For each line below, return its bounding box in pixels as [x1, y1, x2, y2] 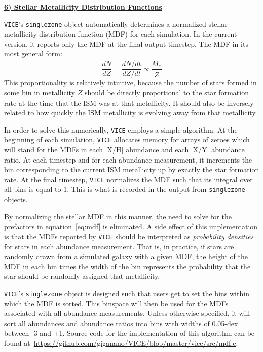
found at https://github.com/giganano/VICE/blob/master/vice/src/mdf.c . [4, 337, 238, 348]
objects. [4, 194, 28, 205]
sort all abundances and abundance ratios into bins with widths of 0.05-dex [4, 317, 238, 328]
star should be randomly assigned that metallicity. [4, 271, 160, 281]
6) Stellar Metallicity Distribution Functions [4, 2, 162, 12]
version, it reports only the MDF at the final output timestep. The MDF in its [4, 38, 248, 49]
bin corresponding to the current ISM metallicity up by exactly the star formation [4, 164, 259, 175]
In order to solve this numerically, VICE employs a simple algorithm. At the [4, 124, 238, 135]
